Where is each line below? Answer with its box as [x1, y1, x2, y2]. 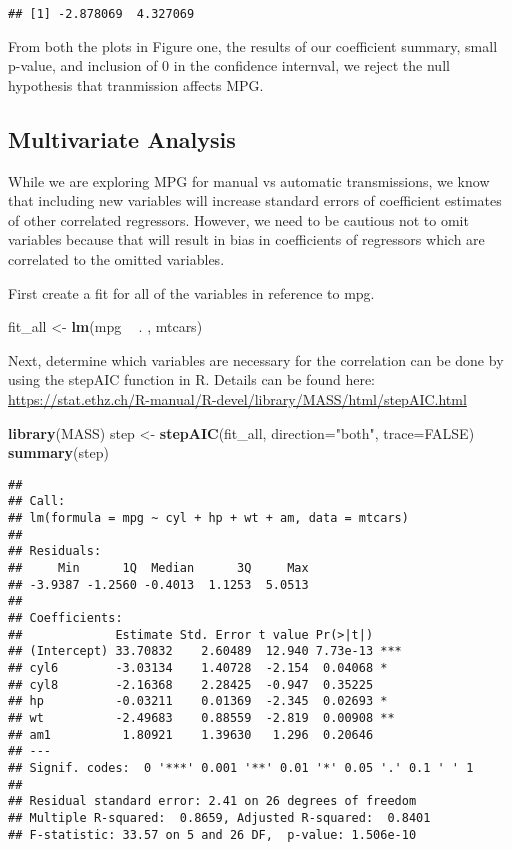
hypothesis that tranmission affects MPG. [8, 74, 264, 95]
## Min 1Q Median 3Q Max [8, 561, 309, 576]
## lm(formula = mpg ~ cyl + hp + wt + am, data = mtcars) [8, 511, 409, 526]
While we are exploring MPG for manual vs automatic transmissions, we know [8, 170, 490, 191]
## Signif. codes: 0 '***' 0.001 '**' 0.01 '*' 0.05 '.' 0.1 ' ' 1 [8, 760, 474, 775]
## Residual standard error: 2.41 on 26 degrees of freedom [8, 794, 417, 809]
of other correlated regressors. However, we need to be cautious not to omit [8, 209, 469, 230]
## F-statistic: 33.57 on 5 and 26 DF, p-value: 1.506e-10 [8, 827, 417, 842]
